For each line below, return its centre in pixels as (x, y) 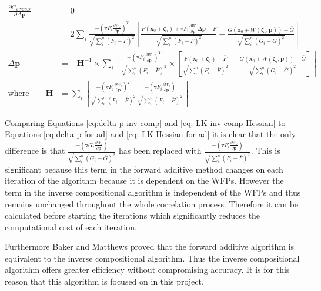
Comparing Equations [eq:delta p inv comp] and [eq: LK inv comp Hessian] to (145, 122)
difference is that (35, 151)
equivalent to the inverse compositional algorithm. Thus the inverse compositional (152, 258)
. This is (265, 151)
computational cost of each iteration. (71, 226)
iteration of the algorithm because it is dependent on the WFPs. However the (144, 181)
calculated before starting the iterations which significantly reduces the (133, 215)
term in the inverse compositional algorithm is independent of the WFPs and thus (153, 192)
